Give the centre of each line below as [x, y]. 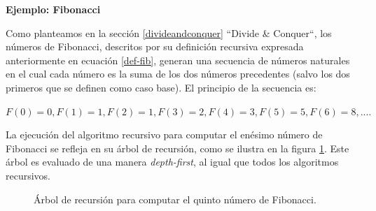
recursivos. [28, 175]
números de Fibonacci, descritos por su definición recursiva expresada [155, 46]
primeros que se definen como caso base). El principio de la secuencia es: [161, 87]
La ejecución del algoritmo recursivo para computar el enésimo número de [164, 134]
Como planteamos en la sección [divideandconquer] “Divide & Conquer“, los [169, 32]
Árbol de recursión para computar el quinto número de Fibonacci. [175, 199]
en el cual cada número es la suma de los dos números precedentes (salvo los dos [178, 74]
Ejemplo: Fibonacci [53, 9]
